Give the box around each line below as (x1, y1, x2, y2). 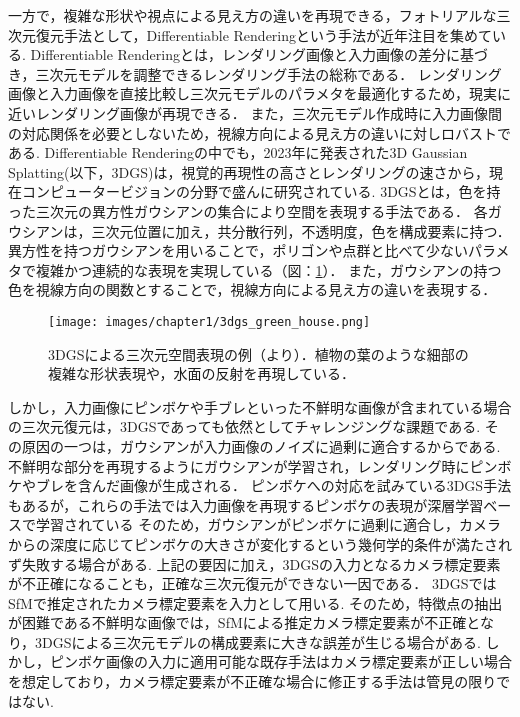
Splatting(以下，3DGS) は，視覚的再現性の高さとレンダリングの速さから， (8, 161, 489, 182)
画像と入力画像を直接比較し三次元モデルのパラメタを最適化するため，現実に (8, 83, 511, 104)
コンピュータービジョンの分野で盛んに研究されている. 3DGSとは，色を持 (21, 181, 501, 202)
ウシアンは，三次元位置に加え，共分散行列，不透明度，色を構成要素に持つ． (8, 220, 511, 241)
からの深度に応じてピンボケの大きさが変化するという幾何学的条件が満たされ (8, 533, 512, 554)
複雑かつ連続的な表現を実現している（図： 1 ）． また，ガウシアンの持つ (35, 259, 502, 280)
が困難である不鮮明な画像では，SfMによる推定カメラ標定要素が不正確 (8, 612, 467, 633)
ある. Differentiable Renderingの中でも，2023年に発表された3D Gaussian (8, 142, 468, 163)
